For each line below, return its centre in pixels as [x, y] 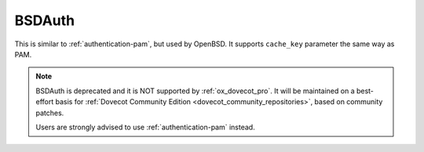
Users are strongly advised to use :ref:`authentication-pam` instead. [145, 127]
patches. [50, 113]
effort [45, 102]
